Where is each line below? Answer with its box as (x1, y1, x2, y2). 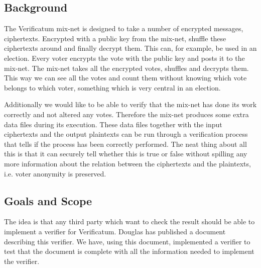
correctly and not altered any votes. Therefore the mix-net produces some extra (4, 109, 249, 119)
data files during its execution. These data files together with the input (4, 119, 222, 129)
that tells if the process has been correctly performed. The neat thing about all (4, 138, 247, 149)
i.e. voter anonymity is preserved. (4, 168, 106, 178)
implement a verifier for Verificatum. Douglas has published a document (4, 226, 226, 236)
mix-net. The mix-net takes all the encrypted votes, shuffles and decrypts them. (4, 62, 249, 73)
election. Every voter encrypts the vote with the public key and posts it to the (4, 52, 245, 63)
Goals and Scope (4, 193, 92, 208)
